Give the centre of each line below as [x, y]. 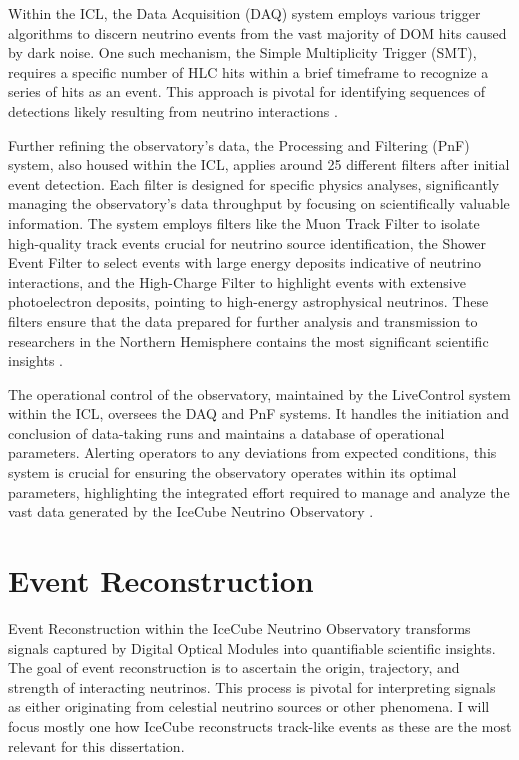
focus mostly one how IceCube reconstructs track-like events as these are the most [260, 725]
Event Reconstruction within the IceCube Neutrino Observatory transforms [239, 627]
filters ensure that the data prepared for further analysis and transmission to [243, 320]
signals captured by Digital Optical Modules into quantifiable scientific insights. [252, 647]
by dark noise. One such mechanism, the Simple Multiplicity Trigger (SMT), [242, 52]
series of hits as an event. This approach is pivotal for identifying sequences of [247, 91]
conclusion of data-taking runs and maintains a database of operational [226, 432]
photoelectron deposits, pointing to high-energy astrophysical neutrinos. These [248, 301]
